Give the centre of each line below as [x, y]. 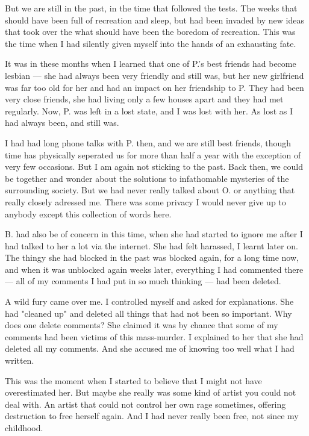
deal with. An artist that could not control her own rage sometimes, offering [145, 404]
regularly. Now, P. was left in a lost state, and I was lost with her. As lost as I [149, 111]
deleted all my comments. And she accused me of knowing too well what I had [150, 348]
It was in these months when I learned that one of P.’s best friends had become [151, 64]
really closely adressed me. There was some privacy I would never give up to [145, 201]
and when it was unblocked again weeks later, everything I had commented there [154, 269]
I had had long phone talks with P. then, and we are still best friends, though [148, 142]
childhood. [24, 428]
